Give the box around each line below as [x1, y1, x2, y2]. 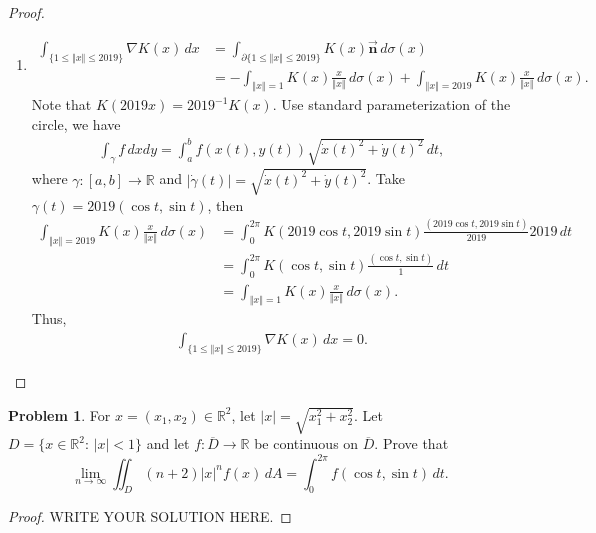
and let [146, 433, 190, 454]
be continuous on [254, 433, 359, 454]
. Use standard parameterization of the [272, 94, 511, 115]
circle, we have [31, 114, 121, 135]
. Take [367, 168, 405, 189]
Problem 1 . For [8, 404, 111, 425]
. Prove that [374, 433, 449, 454]
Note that [31, 94, 92, 115]
